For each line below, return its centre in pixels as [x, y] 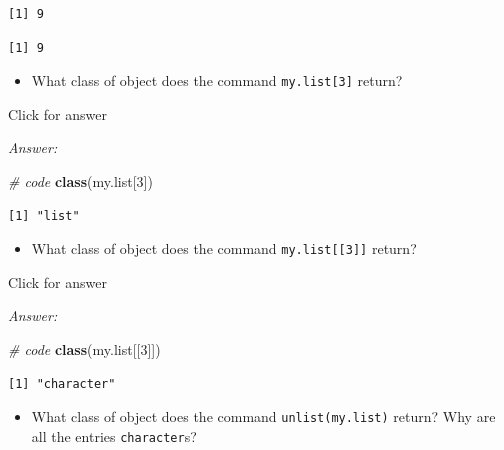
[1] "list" [44, 215]
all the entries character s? [114, 435]
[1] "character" [62, 383]
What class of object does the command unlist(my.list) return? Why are [263, 416]
